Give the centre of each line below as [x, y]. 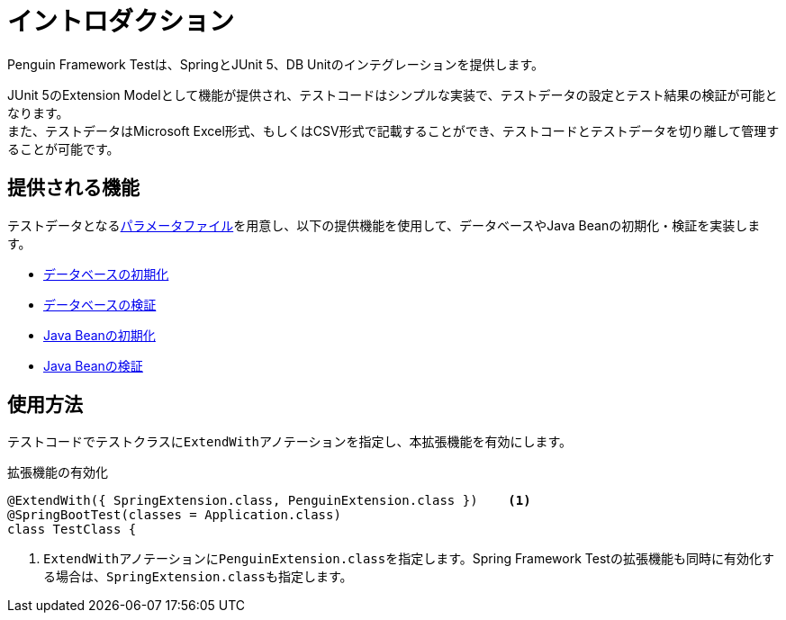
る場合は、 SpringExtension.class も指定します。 [198, 577]
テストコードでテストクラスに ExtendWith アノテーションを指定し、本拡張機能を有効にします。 [290, 442]
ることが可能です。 [63, 148]
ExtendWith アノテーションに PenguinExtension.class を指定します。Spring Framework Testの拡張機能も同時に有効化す [409, 559]
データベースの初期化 [106, 274]
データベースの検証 [100, 304]
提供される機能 [73, 188]
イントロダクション [121, 22]
